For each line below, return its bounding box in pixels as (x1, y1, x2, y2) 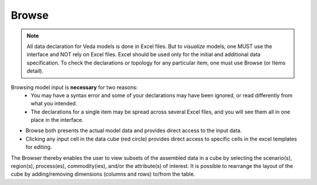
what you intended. (31, 100, 77, 107)
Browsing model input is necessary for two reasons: (11, 84, 138, 91)
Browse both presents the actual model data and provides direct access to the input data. (25, 127, 242, 134)
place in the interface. (31, 117, 84, 124)
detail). (26, 67, 44, 74)
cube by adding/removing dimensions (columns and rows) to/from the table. (11, 170, 195, 178)
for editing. (25, 143, 52, 150)
